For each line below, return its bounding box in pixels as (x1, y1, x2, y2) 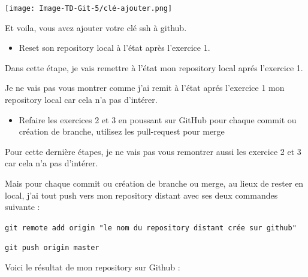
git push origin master (5, 243, 99, 252)
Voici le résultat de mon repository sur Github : (5, 261, 180, 273)
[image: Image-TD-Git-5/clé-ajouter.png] (5, 4, 173, 13)
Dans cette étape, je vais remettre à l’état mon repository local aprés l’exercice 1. (5, 61, 303, 74)
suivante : (5, 200, 40, 213)
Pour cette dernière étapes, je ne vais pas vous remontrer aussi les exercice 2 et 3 (5, 145, 301, 157)
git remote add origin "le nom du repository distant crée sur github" (5, 223, 297, 232)
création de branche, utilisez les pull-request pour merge (19, 125, 225, 138)
